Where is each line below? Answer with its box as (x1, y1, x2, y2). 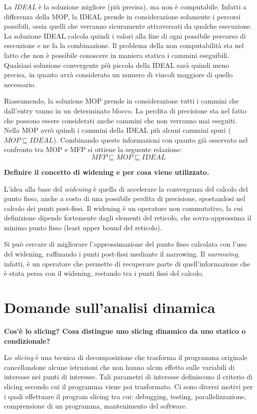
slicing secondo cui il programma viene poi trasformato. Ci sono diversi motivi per (4, 381, 253, 391)
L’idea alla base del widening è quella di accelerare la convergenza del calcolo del (4, 183, 248, 194)
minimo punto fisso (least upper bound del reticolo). (4, 222, 162, 232)
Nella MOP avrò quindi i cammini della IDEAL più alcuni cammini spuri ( (4, 125, 231, 135)
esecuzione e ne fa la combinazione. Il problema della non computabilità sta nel (4, 40, 244, 51)
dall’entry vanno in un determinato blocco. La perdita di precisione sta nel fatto (4, 105, 247, 115)
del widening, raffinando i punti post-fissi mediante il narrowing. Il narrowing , (4, 249, 240, 259)
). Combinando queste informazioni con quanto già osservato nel (53, 134, 248, 145)
